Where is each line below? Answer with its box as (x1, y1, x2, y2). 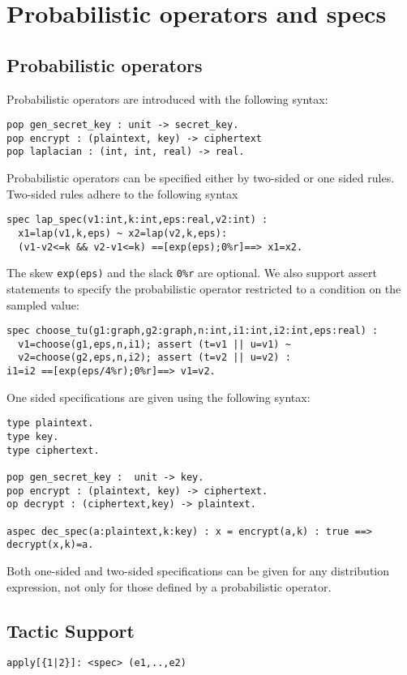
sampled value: (6, 296, 79, 313)
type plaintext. (6, 417, 94, 429)
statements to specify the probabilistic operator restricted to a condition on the (6, 280, 401, 297)
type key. (6, 431, 59, 443)
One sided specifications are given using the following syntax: (6, 388, 311, 405)
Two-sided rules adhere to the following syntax (6, 185, 238, 202)
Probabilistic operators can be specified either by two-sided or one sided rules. (6, 169, 395, 186)
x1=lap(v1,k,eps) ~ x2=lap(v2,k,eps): (18, 227, 228, 239)
